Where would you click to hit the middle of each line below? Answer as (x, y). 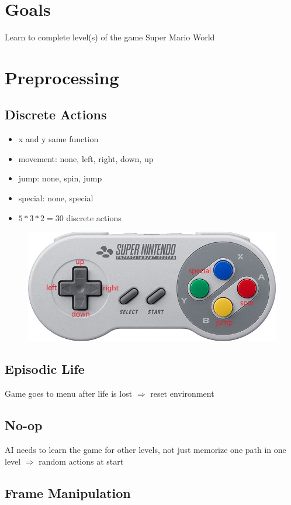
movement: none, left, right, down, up (86, 158)
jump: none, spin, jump (60, 178)
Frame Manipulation (68, 492)
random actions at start (81, 461)
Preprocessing (62, 77)
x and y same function (58, 139)
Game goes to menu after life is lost (69, 394)
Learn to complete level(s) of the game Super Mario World (110, 37)
